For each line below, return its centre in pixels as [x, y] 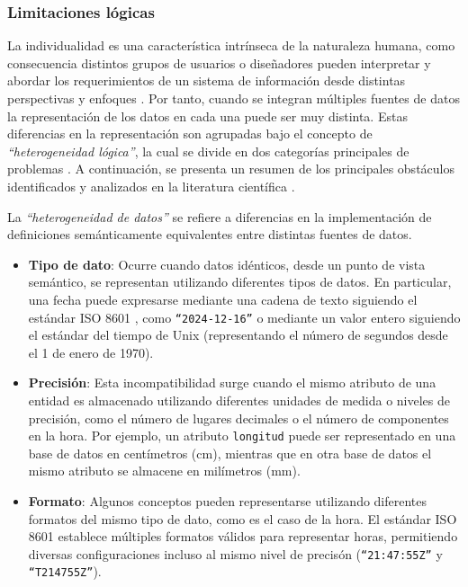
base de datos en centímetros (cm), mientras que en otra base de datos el [230, 453]
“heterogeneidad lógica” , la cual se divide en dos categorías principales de [208, 151]
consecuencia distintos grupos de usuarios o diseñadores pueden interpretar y [219, 62]
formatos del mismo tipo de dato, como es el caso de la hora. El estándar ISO [243, 518]
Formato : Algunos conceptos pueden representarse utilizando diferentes [228, 501]
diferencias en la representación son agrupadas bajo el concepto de [190, 133]
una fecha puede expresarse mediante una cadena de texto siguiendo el [223, 299]
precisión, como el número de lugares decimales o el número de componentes [238, 418]
